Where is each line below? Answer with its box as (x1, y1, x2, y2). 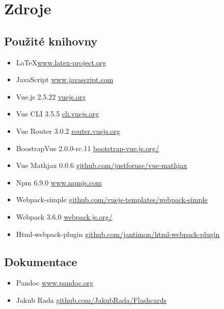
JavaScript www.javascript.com (16, 74, 114, 85)
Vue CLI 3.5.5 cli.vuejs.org (16, 108, 99, 119)
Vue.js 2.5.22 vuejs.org (16, 91, 86, 102)
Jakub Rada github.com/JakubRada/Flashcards (16, 294, 167, 305)
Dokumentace (4, 253, 77, 269)
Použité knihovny (4, 33, 98, 49)
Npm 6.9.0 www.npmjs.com (16, 177, 102, 187)
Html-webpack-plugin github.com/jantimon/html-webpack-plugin (16, 228, 220, 239)
